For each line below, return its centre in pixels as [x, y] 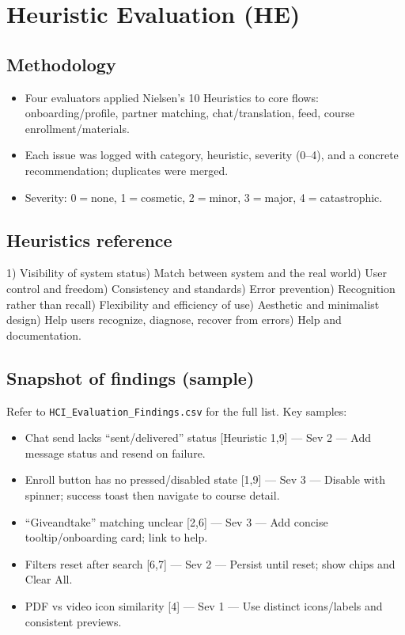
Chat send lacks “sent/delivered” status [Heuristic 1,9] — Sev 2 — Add [198, 437]
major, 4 [285, 197]
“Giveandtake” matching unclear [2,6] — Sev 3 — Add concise [176, 521]
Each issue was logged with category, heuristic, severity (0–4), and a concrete [212, 155]
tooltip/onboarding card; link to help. [116, 537]
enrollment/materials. [77, 128]
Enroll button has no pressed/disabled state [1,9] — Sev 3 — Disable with [205, 479]
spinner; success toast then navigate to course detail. [152, 494]
